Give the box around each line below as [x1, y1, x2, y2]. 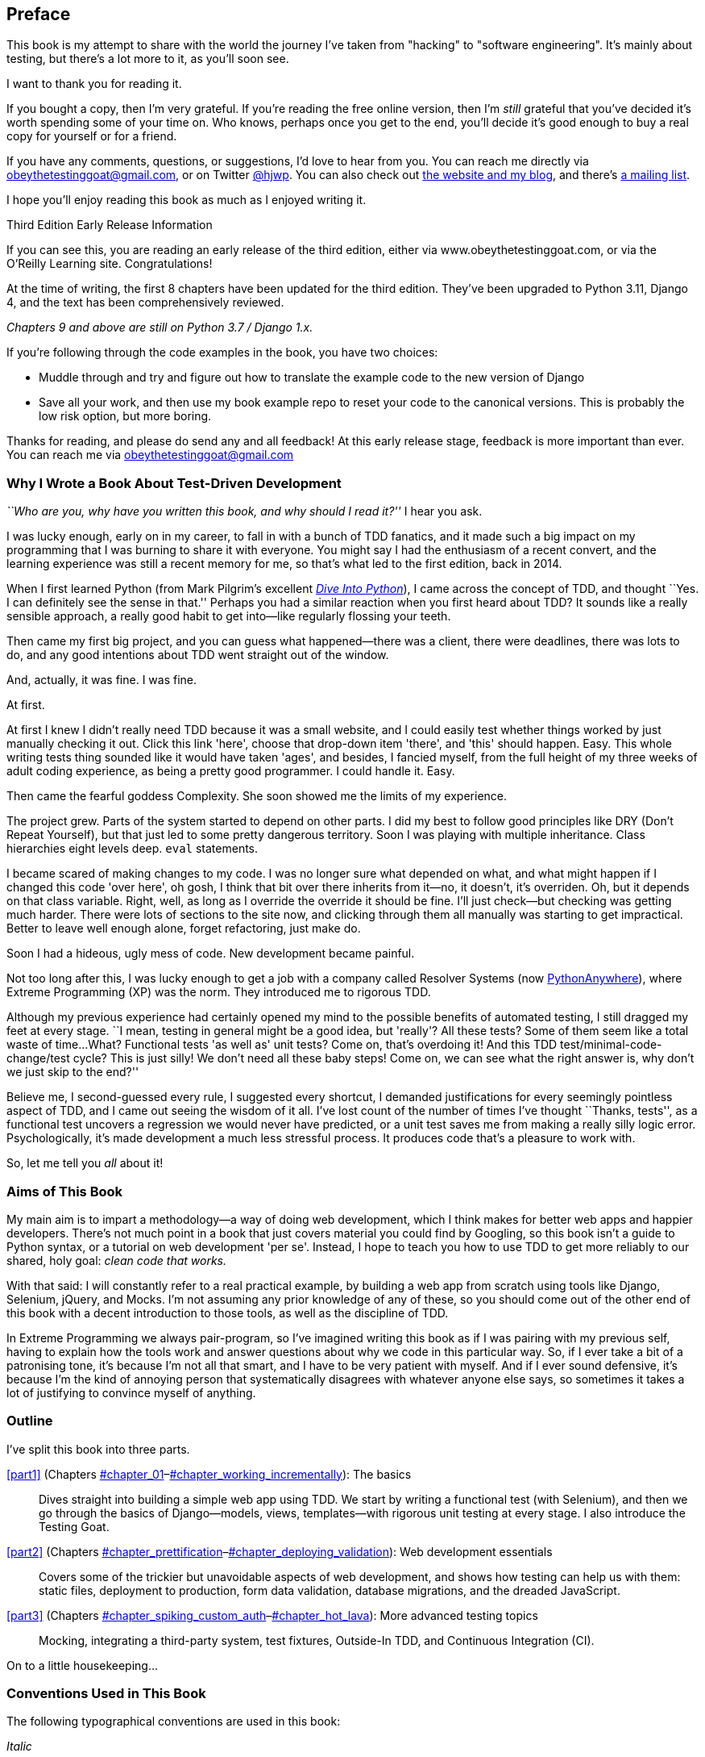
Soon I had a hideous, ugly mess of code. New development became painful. [6, 946, 415, 961]
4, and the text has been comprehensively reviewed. [6, 295, 284, 310]
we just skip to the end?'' [6, 1065, 139, 1079]
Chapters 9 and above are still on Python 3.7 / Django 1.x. [6, 320, 313, 335]
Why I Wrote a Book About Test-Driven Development [6, 474, 342, 491]
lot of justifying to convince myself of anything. [6, 1385, 256, 1400]
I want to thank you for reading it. [6, 77, 182, 91]
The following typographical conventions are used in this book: [6, 1714, 341, 1729]
